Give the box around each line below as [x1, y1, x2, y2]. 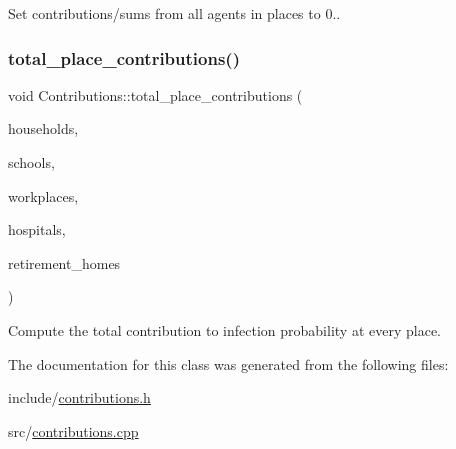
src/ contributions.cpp [8, 420, 139, 441]
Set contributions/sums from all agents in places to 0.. [8, 3, 341, 23]
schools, [8, 152, 55, 172]
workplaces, [8, 185, 79, 206]
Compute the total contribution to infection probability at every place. [8, 319, 441, 340]
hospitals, [8, 219, 66, 240]
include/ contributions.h [8, 387, 151, 408]
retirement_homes [8, 252, 121, 273]
